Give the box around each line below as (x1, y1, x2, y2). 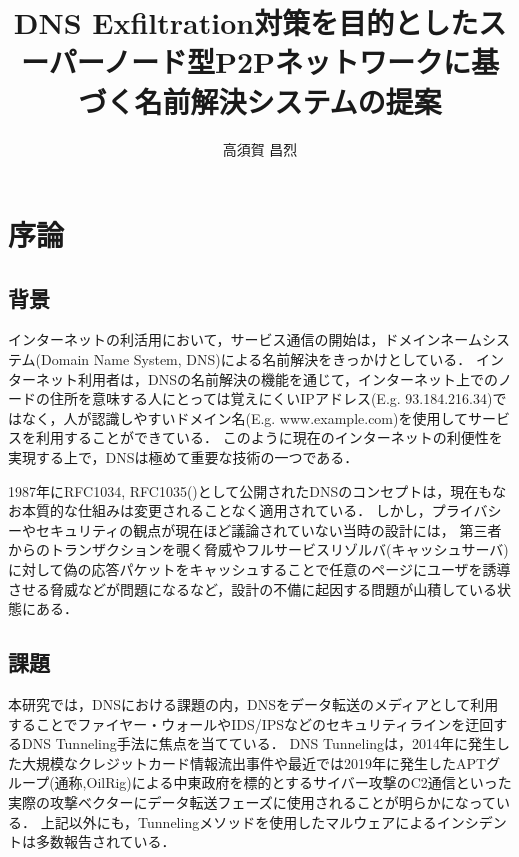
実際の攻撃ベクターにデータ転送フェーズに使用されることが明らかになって (8, 791, 497, 812)
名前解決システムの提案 (134, 80, 442, 121)
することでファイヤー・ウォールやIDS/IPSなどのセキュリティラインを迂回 (8, 713, 494, 734)
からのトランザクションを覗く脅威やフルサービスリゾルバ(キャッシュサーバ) (8, 539, 509, 560)
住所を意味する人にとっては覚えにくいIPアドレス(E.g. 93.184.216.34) (49, 388, 493, 409)
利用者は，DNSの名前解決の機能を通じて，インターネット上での (77, 368, 498, 389)
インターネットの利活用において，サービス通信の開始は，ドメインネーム (8, 329, 482, 350)
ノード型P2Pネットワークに (102, 41, 472, 82)
